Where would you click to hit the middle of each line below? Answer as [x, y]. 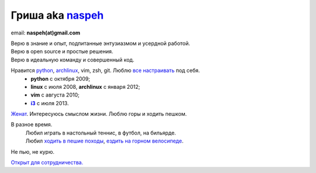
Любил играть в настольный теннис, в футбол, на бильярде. [101, 133]
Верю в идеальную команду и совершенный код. [73, 60]
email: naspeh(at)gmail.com [46, 33]
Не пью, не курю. [33, 151]
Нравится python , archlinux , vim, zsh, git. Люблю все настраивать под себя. [105, 71]
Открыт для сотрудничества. [47, 162]
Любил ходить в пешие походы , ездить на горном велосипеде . [104, 141]
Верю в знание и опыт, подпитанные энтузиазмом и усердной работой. [100, 43]
